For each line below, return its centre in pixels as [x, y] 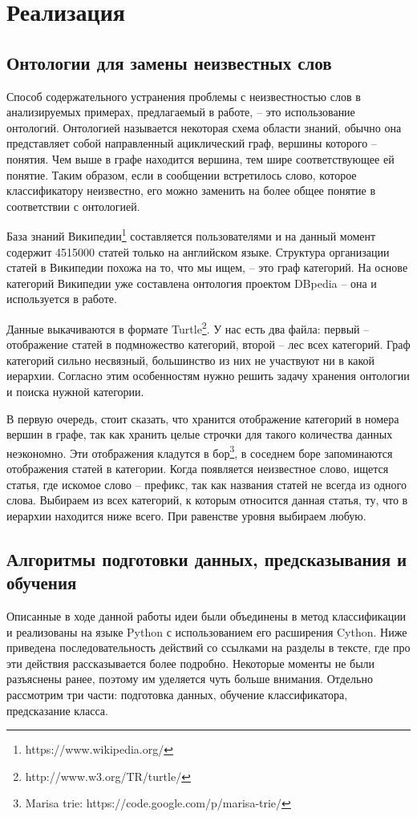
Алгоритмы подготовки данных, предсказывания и [207, 558]
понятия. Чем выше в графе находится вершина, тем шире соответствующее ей [200, 158]
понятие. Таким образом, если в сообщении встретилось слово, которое [182, 174]
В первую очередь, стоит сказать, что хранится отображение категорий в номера [203, 418]
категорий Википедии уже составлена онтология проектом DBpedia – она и [192, 283]
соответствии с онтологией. [73, 206]
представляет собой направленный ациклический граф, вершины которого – [192, 143]
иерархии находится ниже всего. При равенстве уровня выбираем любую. [186, 515]
